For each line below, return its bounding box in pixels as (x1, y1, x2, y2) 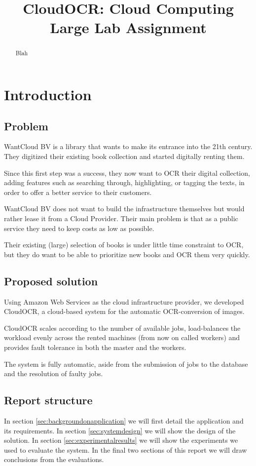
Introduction (4, 84, 92, 105)
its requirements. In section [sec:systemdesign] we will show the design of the (4, 425, 236, 435)
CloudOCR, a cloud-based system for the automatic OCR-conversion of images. (4, 306, 245, 316)
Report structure (4, 392, 93, 408)
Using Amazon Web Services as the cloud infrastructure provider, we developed (4, 296, 244, 307)
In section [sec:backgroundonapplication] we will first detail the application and (4, 415, 244, 426)
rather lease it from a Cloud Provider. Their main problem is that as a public (4, 213, 238, 223)
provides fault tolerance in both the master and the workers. (4, 342, 186, 352)
